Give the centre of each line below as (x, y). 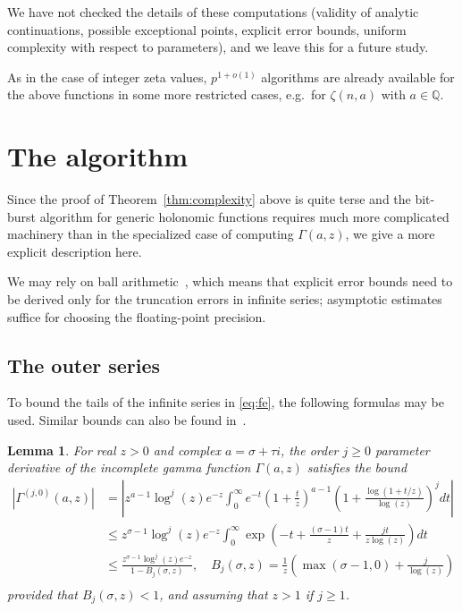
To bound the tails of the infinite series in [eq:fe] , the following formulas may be (226, 402)
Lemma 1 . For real (62, 450)
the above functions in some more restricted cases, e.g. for (167, 94)
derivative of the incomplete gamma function (129, 467)
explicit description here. (75, 251)
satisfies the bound (357, 467)
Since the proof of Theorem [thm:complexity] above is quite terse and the (209, 199)
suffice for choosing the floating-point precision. (137, 316)
